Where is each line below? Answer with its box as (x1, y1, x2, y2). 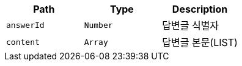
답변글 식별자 (162, 19, 219, 31)
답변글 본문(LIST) (162, 36, 238, 48)
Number (84, 20, 113, 30)
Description (172, 3, 228, 15)
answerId (6, 20, 45, 30)
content (6, 37, 40, 47)
